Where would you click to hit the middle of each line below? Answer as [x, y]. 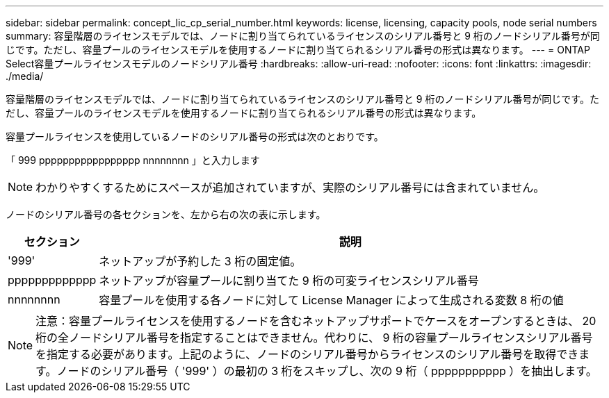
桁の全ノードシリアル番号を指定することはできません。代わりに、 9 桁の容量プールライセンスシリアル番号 [314, 338]
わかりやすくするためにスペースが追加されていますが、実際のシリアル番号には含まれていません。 [290, 188]
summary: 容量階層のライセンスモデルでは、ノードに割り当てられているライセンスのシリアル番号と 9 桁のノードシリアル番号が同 [303, 36]
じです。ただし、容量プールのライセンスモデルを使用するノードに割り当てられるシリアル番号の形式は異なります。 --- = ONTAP [298, 50]
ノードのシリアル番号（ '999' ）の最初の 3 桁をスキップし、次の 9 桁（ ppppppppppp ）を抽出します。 [327, 371]
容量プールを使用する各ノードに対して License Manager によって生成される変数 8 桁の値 [331, 300]
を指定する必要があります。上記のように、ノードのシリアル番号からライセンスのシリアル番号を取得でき [307, 354]
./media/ [25, 76]
